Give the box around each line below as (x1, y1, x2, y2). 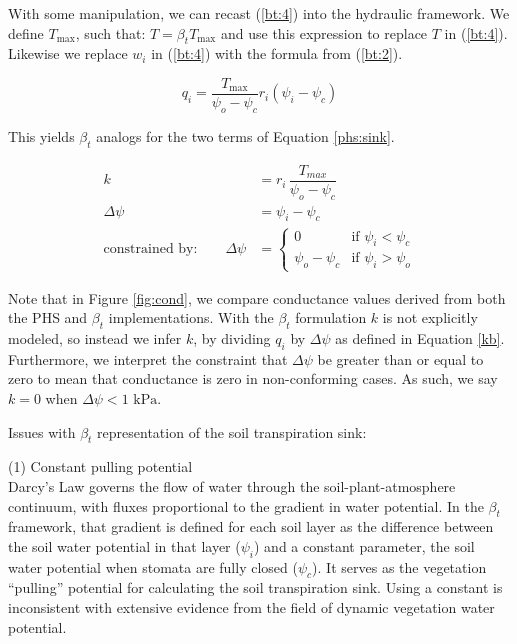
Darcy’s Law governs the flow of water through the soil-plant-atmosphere (8, 475, 456, 496)
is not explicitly (382, 307, 478, 328)
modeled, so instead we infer (8, 327, 182, 348)
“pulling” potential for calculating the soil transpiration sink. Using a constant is (8, 577, 503, 598)
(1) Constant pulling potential (8, 456, 193, 477)
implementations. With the (108, 307, 274, 328)
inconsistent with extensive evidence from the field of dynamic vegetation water (8, 597, 495, 618)
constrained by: (103, 241, 198, 256)
